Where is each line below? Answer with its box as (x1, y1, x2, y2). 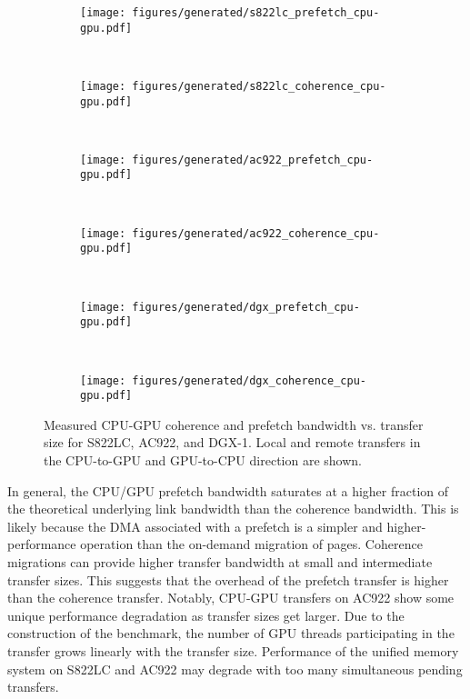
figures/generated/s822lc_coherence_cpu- (132, 79, 386, 93)
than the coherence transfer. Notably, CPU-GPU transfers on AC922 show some (7, 588, 455, 607)
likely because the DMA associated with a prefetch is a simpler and (7, 516, 383, 535)
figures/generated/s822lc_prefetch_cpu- (132, 6, 380, 19)
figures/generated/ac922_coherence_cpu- (132, 226, 380, 240)
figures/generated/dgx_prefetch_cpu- (132, 300, 360, 314)
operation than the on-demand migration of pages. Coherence (80, 534, 423, 554)
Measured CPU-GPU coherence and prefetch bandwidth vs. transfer (44, 414, 424, 434)
